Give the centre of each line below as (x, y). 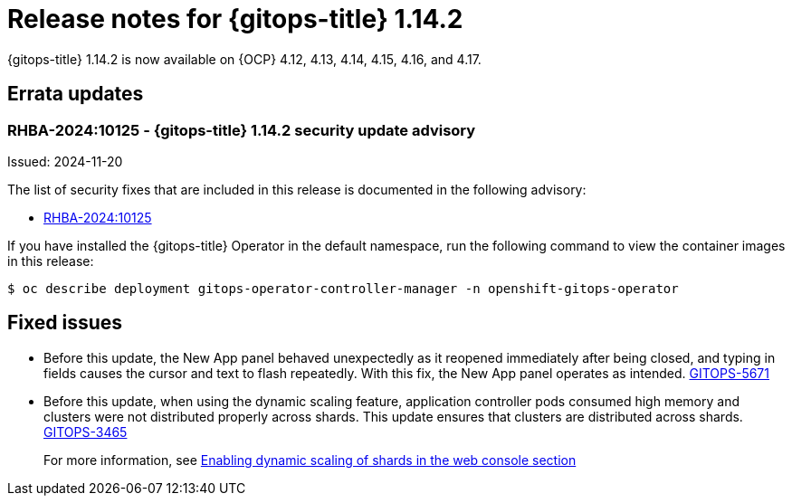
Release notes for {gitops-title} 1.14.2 (235, 19)
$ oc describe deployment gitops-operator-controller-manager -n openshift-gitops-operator (343, 288)
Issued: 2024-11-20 (65, 161)
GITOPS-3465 (86, 432)
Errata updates (76, 94)
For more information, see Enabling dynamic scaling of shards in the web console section (310, 460)
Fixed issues (65, 323)
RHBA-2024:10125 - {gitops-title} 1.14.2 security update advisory (242, 130)
